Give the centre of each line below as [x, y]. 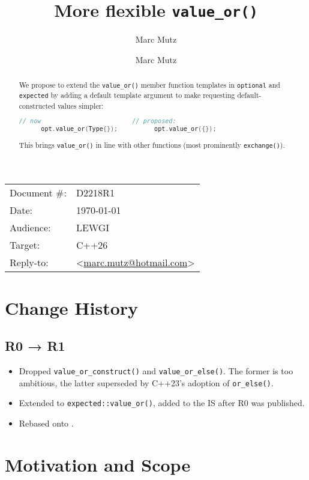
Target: [25, 245]
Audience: [30, 228]
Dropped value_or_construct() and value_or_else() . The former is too [156, 370]
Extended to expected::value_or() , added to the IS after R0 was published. [162, 403]
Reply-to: [29, 263]
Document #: [38, 193]
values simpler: [80, 105]
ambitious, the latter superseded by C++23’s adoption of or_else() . [146, 382]
